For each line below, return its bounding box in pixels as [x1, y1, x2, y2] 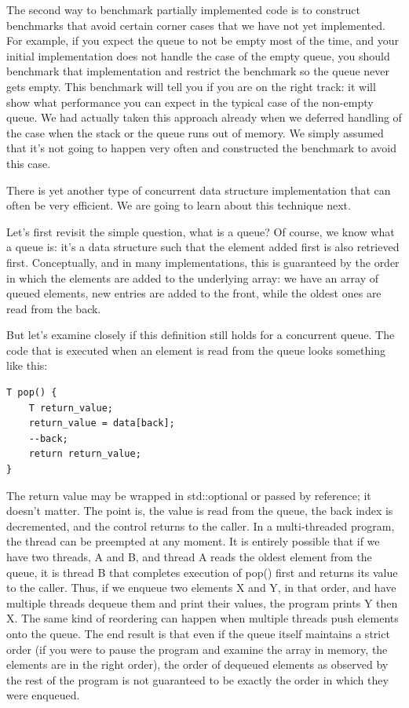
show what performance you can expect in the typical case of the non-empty [6, 93, 374, 110]
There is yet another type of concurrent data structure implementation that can [6, 181, 391, 198]
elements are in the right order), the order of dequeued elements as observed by [6, 656, 389, 673]
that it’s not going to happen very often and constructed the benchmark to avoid [6, 140, 396, 156]
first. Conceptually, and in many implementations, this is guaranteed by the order [6, 254, 400, 270]
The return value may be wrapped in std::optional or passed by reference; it [6, 487, 371, 503]
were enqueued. [6, 687, 80, 703]
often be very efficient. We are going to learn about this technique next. [6, 197, 351, 213]
